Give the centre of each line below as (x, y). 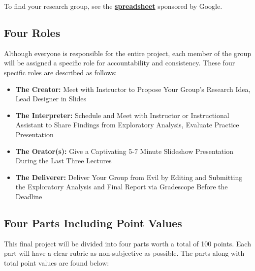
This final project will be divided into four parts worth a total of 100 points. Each (127, 243)
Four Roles (32, 32)
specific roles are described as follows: (61, 72)
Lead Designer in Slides (51, 99)
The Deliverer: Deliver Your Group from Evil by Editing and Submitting (129, 177)
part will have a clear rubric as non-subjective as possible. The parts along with (124, 253)
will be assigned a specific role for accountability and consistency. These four (120, 63)
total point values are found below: (57, 262)
